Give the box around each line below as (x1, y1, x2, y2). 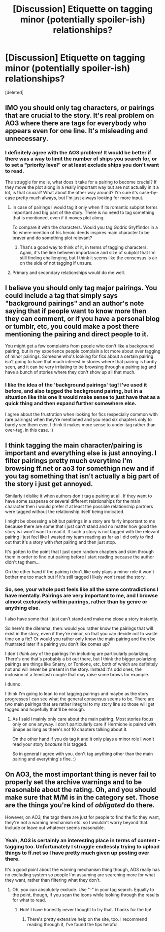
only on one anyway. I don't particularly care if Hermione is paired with (12, 721, 156, 727)
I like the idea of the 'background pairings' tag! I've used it (5, 381, 147, 388)
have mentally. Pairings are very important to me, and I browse (5, 592, 158, 599)
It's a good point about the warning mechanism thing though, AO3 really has (5, 866, 160, 872)
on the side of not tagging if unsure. (19, 260, 93, 266)
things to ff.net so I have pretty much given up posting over (5, 849, 150, 856)
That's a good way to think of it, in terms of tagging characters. (19, 244, 148, 250)
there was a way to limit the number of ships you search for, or (5, 155, 158, 162)
